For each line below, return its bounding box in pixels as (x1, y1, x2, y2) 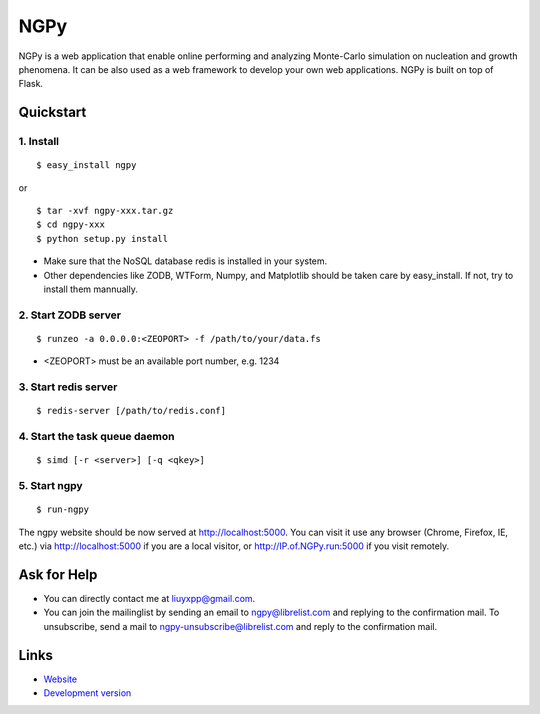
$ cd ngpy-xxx (36, 219, 105, 230)
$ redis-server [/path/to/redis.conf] (36, 405, 227, 417)
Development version (43, 687, 132, 699)
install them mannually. (43, 283, 139, 295)
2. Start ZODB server (18, 308, 122, 322)
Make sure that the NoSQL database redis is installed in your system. (43, 255, 328, 267)
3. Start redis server (18, 380, 118, 394)
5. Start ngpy (18, 479, 84, 493)
